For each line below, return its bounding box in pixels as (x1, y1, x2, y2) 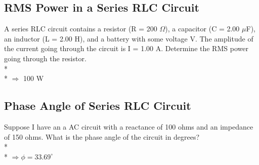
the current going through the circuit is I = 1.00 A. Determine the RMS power (4, 43, 248, 54)
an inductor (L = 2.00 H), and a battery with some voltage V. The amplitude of (4, 33, 253, 44)
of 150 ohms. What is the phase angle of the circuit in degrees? (4, 131, 200, 142)
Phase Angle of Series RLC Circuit (4, 98, 191, 113)
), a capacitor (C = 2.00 (165, 23, 240, 34)
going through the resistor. (4, 53, 87, 63)
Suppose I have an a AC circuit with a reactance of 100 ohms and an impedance (4, 121, 253, 132)
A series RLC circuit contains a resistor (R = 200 (4, 23, 157, 34)
